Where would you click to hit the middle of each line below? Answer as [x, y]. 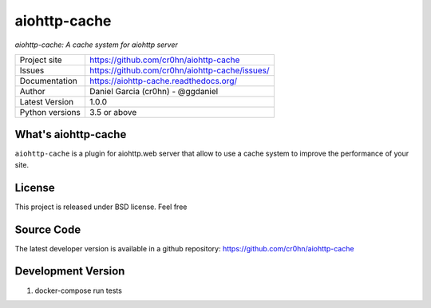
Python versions [50, 112]
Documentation [48, 81]
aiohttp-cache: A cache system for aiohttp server [97, 45]
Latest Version [47, 101]
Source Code [48, 229]
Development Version [70, 271]
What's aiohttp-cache [71, 134]
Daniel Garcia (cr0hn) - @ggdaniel [154, 91]
